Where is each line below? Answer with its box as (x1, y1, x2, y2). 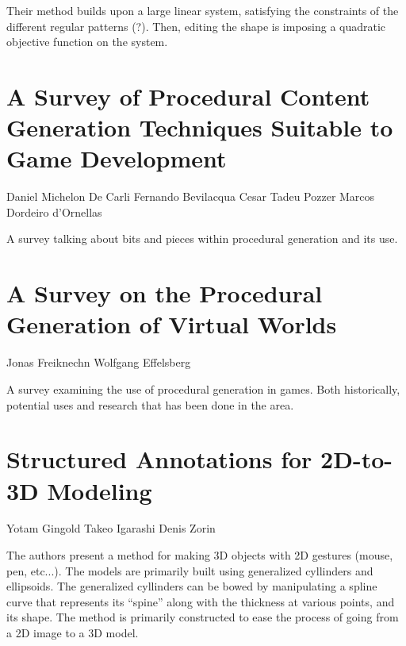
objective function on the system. (6, 33, 168, 50)
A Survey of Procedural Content (6, 79, 370, 112)
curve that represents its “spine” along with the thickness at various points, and (6, 593, 395, 609)
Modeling (47, 474, 152, 506)
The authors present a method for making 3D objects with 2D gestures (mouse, (6, 547, 393, 563)
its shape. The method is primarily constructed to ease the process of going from (6, 609, 399, 625)
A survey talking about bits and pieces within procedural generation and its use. (6, 230, 398, 247)
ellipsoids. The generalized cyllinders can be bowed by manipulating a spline (6, 578, 377, 594)
